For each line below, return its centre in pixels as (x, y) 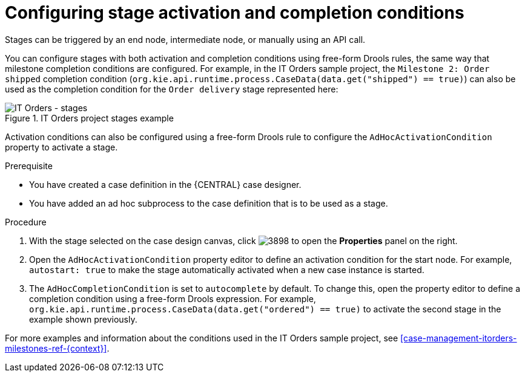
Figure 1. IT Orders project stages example (89, 118)
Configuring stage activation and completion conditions (235, 13)
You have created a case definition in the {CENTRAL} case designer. (165, 184)
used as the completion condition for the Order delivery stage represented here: (172, 89)
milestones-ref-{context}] (56, 348)
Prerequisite (29, 166)
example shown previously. (83, 319)
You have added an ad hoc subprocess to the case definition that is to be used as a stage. (209, 203)
